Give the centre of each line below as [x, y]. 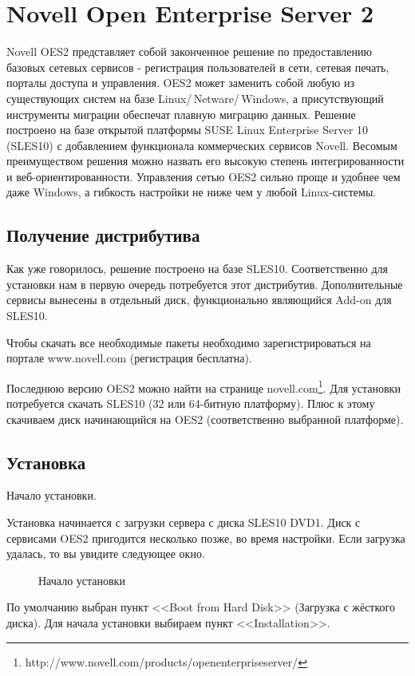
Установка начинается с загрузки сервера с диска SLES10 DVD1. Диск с [184, 522]
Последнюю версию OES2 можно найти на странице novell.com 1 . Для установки [204, 386]
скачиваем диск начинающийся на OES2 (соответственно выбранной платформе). [205, 419]
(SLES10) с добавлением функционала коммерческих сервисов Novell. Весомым [202, 145]
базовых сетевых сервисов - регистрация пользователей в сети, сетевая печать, [198, 67]
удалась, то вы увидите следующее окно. [106, 553]
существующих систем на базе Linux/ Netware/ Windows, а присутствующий [195, 98]
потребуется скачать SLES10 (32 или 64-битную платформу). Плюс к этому [191, 403]
